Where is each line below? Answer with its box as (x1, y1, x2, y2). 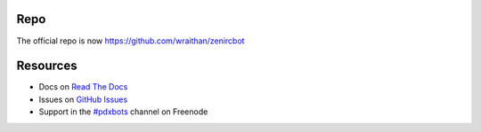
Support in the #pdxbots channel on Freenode (38, 106, 208, 117)
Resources (16, 58, 77, 74)
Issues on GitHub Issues (38, 94, 128, 105)
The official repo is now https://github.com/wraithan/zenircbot (16, 35, 245, 46)
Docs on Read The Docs (38, 82, 128, 92)
